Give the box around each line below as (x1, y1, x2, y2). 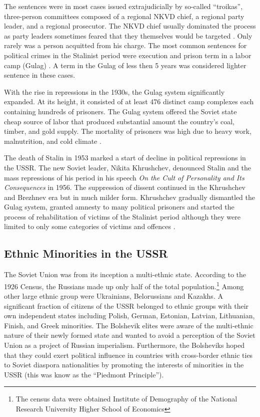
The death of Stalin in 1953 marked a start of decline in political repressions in (4, 152, 246, 163)
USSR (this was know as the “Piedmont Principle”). (4, 369, 164, 379)
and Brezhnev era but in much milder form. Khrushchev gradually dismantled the (4, 191, 255, 202)
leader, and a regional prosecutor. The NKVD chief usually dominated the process (4, 21, 256, 31)
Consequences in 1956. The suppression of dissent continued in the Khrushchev (4, 182, 245, 192)
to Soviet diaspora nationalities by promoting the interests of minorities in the (4, 359, 244, 370)
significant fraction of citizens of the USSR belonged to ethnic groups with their (4, 300, 249, 311)
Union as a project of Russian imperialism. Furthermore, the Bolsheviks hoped (4, 340, 245, 350)
